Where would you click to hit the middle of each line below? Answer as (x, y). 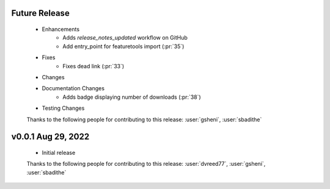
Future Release (40, 13)
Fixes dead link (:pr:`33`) (94, 66)
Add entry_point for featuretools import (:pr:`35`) (123, 46)
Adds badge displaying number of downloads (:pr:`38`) (132, 97)
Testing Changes (63, 108)
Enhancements (61, 29)
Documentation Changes (73, 88)
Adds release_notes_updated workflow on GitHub (125, 38)
